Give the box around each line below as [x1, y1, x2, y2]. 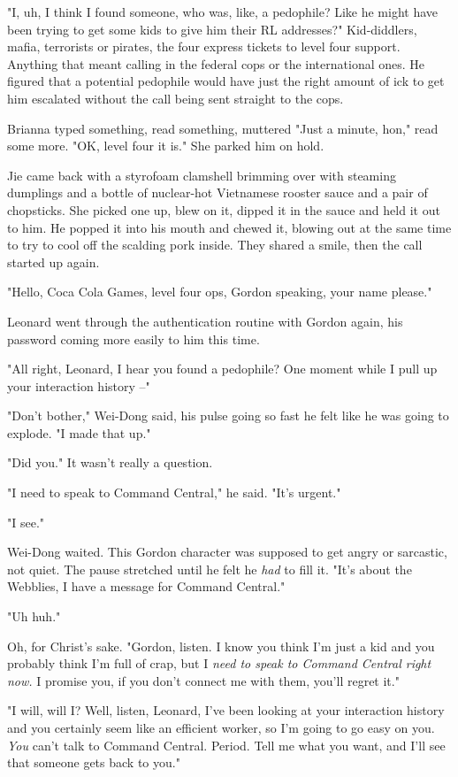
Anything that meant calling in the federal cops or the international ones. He [7, 54, 425, 73]
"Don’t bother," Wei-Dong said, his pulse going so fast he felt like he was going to [7, 406, 449, 425]
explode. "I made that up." [7, 423, 151, 442]
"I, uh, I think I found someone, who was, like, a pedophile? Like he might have [7, 3, 439, 20]
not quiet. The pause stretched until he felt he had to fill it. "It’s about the [7, 559, 412, 578]
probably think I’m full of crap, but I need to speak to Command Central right [7, 654, 431, 673]
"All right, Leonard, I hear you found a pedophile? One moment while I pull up [7, 359, 438, 378]
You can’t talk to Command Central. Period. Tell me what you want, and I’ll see [7, 735, 446, 754]
